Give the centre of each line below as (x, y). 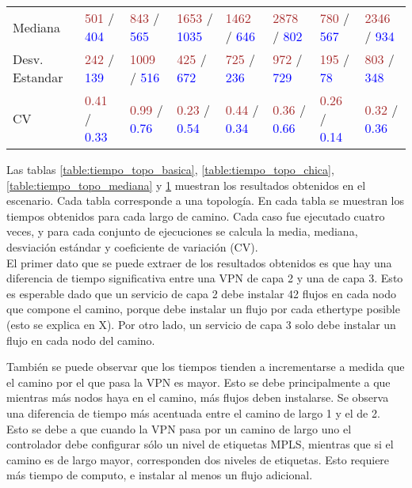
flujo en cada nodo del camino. (81, 340)
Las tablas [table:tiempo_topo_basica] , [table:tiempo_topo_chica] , (170, 169)
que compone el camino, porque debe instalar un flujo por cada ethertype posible (203, 309)
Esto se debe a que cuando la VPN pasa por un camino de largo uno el (179, 428)
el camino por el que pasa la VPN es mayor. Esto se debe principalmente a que (198, 382)
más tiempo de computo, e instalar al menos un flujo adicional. (160, 475)
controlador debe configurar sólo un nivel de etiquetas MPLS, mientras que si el (200, 444)
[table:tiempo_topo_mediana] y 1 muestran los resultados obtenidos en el (186, 185)
